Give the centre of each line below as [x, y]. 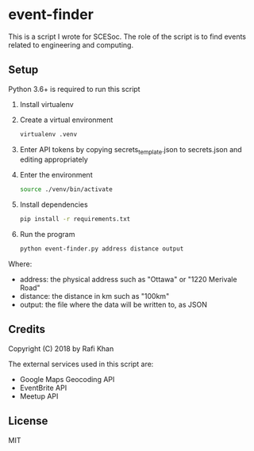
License [28, 421]
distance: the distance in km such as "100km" [94, 296]
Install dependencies [54, 204]
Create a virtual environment [66, 120]
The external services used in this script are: [81, 364]
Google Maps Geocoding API [67, 379]
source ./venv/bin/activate [66, 189]
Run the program [47, 235]
